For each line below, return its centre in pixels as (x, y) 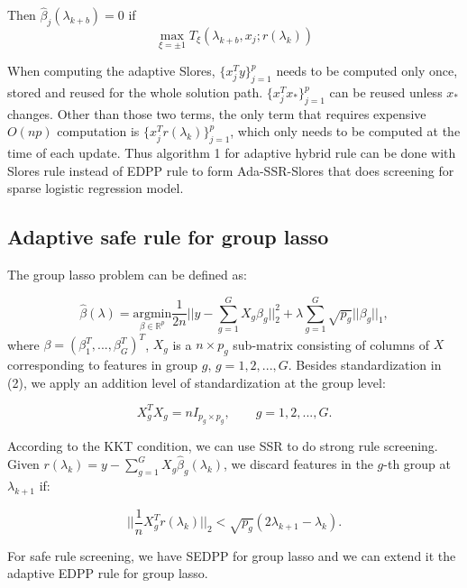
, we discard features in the (298, 464)
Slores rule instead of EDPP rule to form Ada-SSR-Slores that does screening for (231, 170)
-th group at (417, 464)
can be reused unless (386, 92)
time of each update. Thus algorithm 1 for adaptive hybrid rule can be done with (232, 153)
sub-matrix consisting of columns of (331, 344)
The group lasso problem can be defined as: (127, 275)
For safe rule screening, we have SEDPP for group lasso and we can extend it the (232, 555)
